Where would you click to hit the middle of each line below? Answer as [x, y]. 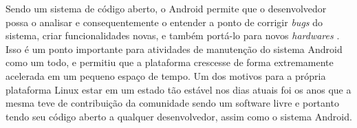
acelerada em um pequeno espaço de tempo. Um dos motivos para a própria [166, 75]
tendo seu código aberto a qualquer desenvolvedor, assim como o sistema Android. [179, 116]
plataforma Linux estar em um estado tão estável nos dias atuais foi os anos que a [178, 89]
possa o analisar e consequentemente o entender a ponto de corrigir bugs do [164, 22]
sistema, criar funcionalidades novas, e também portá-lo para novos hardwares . [173, 35]
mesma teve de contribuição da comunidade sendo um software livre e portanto [172, 103]
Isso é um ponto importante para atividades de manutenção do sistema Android [174, 49]
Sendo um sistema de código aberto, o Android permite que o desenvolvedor [166, 8]
